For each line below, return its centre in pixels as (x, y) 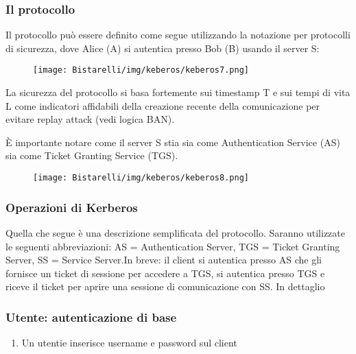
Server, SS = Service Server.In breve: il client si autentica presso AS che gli (164, 260)
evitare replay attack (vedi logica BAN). (90, 119)
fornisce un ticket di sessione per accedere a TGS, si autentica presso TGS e (165, 273)
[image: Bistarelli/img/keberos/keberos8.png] (141, 178)
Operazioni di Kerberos (72, 207)
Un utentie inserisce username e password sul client (129, 343)
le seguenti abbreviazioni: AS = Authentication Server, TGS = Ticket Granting (173, 246)
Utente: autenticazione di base (91, 317)
